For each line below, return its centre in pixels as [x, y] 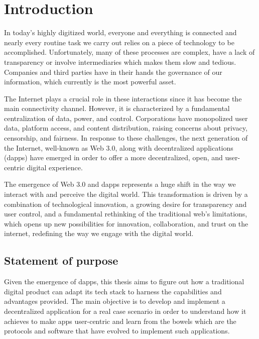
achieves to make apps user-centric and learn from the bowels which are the [120, 321]
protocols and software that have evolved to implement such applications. [117, 331]
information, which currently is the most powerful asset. [90, 82]
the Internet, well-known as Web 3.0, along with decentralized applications [119, 147]
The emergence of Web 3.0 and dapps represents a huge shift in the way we [120, 184]
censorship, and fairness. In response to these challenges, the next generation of [126, 138]
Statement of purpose [61, 260]
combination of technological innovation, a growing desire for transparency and [125, 204]
